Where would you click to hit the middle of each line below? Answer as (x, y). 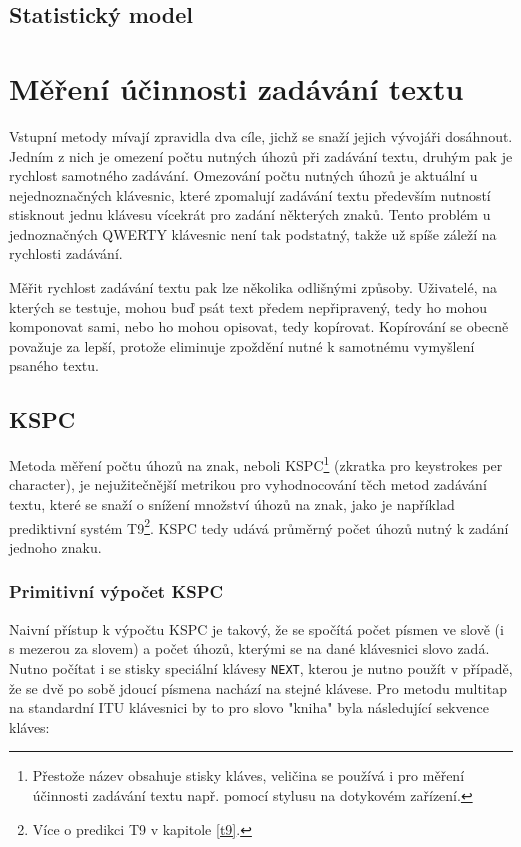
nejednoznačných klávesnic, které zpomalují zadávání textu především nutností (250, 194)
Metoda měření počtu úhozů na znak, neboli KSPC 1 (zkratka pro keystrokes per (256, 463)
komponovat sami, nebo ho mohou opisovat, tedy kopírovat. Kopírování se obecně (259, 326)
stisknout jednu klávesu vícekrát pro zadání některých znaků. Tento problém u (250, 214)
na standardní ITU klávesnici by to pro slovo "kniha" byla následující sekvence (249, 707)
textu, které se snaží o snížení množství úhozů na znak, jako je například (232, 504)
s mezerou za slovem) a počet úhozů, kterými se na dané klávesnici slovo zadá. (249, 648)
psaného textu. (54, 365)
